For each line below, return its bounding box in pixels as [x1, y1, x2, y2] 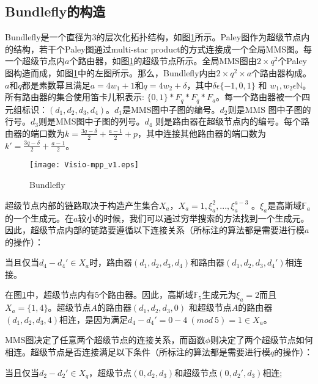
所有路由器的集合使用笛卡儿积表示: [5, 90, 144, 103]
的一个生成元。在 [5, 211, 73, 224]
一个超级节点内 [5, 54, 65, 67]
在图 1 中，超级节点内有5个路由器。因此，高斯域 [5, 288, 193, 301]
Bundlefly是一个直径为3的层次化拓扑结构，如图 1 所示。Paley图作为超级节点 [5, 31, 301, 43]
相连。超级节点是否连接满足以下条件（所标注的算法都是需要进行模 [5, 346, 270, 358]
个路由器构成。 [251, 66, 312, 79]
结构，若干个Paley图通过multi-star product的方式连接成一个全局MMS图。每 [13, 42, 312, 55]
